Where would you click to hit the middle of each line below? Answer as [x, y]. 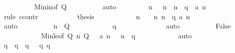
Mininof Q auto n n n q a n [120, 6]
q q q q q [27, 45]
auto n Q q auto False [117, 26]
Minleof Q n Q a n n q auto [116, 35]
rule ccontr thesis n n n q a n [97, 16]
